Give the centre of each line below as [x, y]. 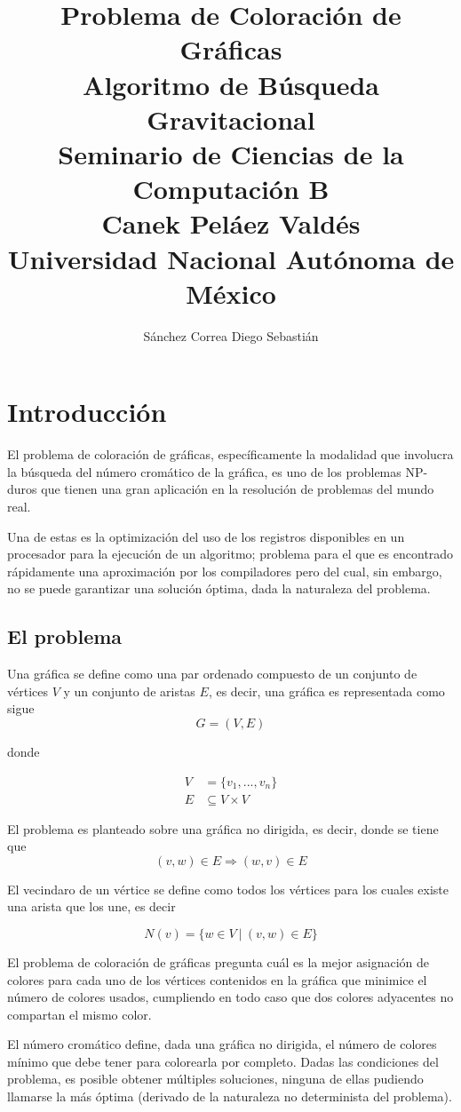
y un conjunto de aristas [129, 691]
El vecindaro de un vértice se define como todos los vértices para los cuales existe [228, 889]
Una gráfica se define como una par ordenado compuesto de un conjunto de [212, 674]
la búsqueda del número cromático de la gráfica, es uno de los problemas [204, 471]
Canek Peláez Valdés [231, 223]
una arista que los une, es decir [91, 906]
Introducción [87, 412]
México [231, 293]
